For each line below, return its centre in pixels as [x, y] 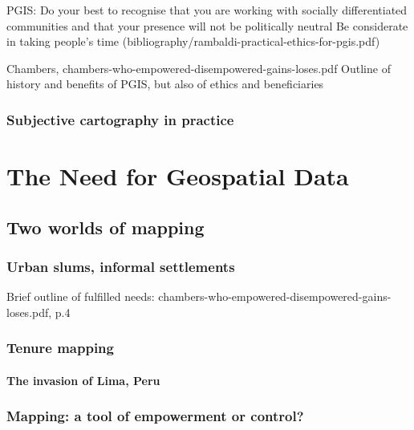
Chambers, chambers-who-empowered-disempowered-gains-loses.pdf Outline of [199, 68]
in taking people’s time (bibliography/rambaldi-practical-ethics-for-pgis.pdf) [193, 41]
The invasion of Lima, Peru [83, 380]
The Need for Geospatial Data [178, 176]
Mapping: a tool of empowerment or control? [155, 416]
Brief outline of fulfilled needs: [81, 296]
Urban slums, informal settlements [121, 266]
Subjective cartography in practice [120, 119]
